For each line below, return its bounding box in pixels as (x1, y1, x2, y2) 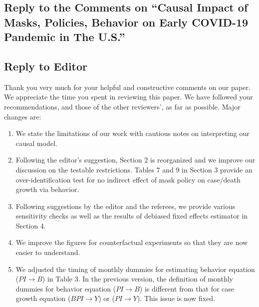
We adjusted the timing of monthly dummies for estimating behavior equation (15, 263, 255, 274)
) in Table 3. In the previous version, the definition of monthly (42, 273, 233, 284)
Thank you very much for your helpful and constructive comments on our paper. (4, 81, 251, 92)
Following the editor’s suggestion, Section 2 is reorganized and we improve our (15, 154, 256, 165)
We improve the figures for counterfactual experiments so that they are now (15, 237, 248, 247)
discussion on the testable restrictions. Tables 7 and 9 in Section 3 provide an (15, 164, 253, 174)
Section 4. (15, 220, 46, 230)
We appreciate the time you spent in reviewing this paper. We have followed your (4, 91, 253, 102)
